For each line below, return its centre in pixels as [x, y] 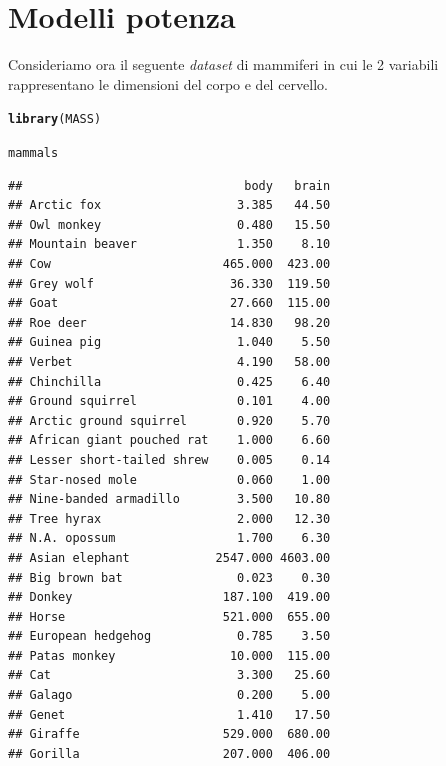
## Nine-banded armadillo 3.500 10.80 [169, 499]
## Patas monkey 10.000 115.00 [169, 655]
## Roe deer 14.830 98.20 [169, 322]
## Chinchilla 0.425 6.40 [169, 381]
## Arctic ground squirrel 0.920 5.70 [169, 420]
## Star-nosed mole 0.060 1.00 [169, 479]
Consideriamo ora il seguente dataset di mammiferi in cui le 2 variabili [223, 64]
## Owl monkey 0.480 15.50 [169, 224]
